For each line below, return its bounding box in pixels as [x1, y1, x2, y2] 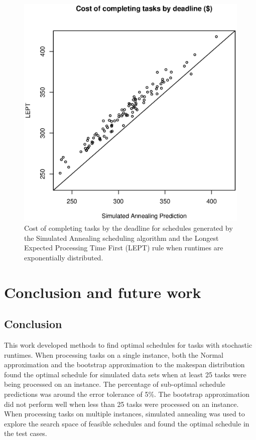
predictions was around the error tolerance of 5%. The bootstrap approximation [4, 388, 250, 399]
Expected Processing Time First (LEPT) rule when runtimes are [24, 242, 223, 253]
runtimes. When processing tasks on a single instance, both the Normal [4, 349, 223, 360]
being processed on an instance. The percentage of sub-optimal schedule [4, 379, 225, 389]
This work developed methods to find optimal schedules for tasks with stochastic [4, 339, 252, 350]
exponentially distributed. [24, 252, 103, 262]
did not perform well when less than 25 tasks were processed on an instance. [4, 398, 239, 409]
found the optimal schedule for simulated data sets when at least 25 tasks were [4, 369, 246, 379]
